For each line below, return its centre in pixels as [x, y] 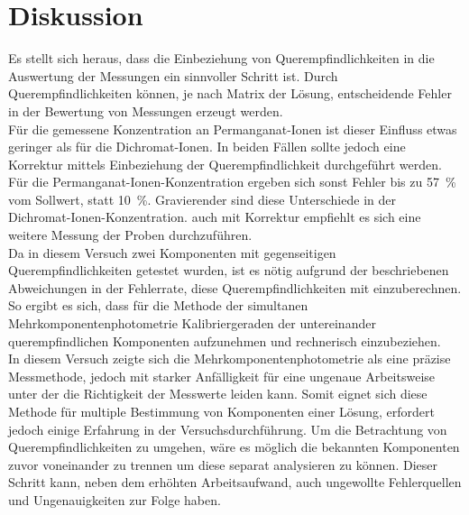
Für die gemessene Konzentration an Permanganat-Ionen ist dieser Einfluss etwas [233, 129]
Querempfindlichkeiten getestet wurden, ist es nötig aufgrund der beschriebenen [229, 270]
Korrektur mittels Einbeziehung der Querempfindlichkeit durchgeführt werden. [225, 164]
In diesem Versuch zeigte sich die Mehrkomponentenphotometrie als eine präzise [230, 359]
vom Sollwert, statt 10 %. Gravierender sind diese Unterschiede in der [202, 199]
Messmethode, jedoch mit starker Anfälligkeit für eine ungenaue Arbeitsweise [222, 376]
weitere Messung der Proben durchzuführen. [130, 235]
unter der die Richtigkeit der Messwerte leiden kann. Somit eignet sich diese [218, 394]
